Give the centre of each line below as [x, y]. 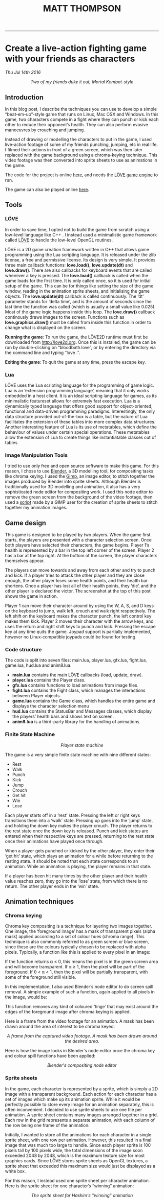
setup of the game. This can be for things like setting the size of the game [79, 286]
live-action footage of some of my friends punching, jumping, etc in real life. [82, 144]
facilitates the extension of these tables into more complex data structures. [80, 422]
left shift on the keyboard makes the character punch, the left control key [78, 616]
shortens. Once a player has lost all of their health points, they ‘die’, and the [81, 586]
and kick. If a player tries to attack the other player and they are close [75, 575]
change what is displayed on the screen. [46, 327]
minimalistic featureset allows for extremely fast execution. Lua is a [72, 401]
